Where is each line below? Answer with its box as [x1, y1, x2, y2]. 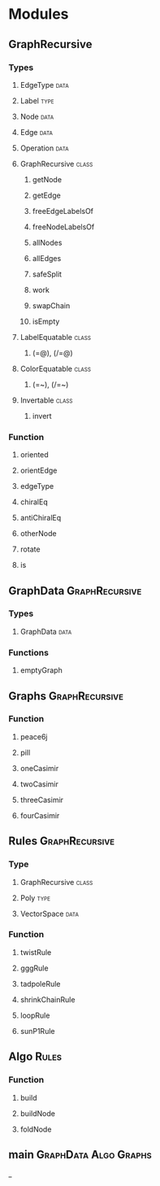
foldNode [19, 1124, 52, 1134]
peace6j [19, 731, 48, 741]
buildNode [19, 1108, 55, 1118]
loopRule [19, 1010, 50, 1020]
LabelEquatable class [19, 332, 92, 342]
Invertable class [19, 395, 73, 405]
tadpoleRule [19, 979, 61, 988]
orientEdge [19, 465, 58, 476]
